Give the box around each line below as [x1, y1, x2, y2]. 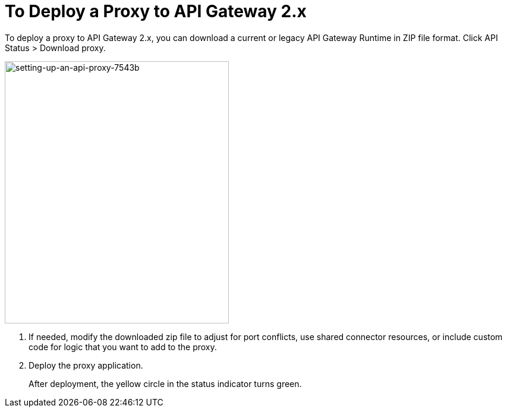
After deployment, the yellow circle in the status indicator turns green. [29, 378, 302, 389]
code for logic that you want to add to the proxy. [29, 341, 217, 352]
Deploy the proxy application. [29, 360, 143, 370]
